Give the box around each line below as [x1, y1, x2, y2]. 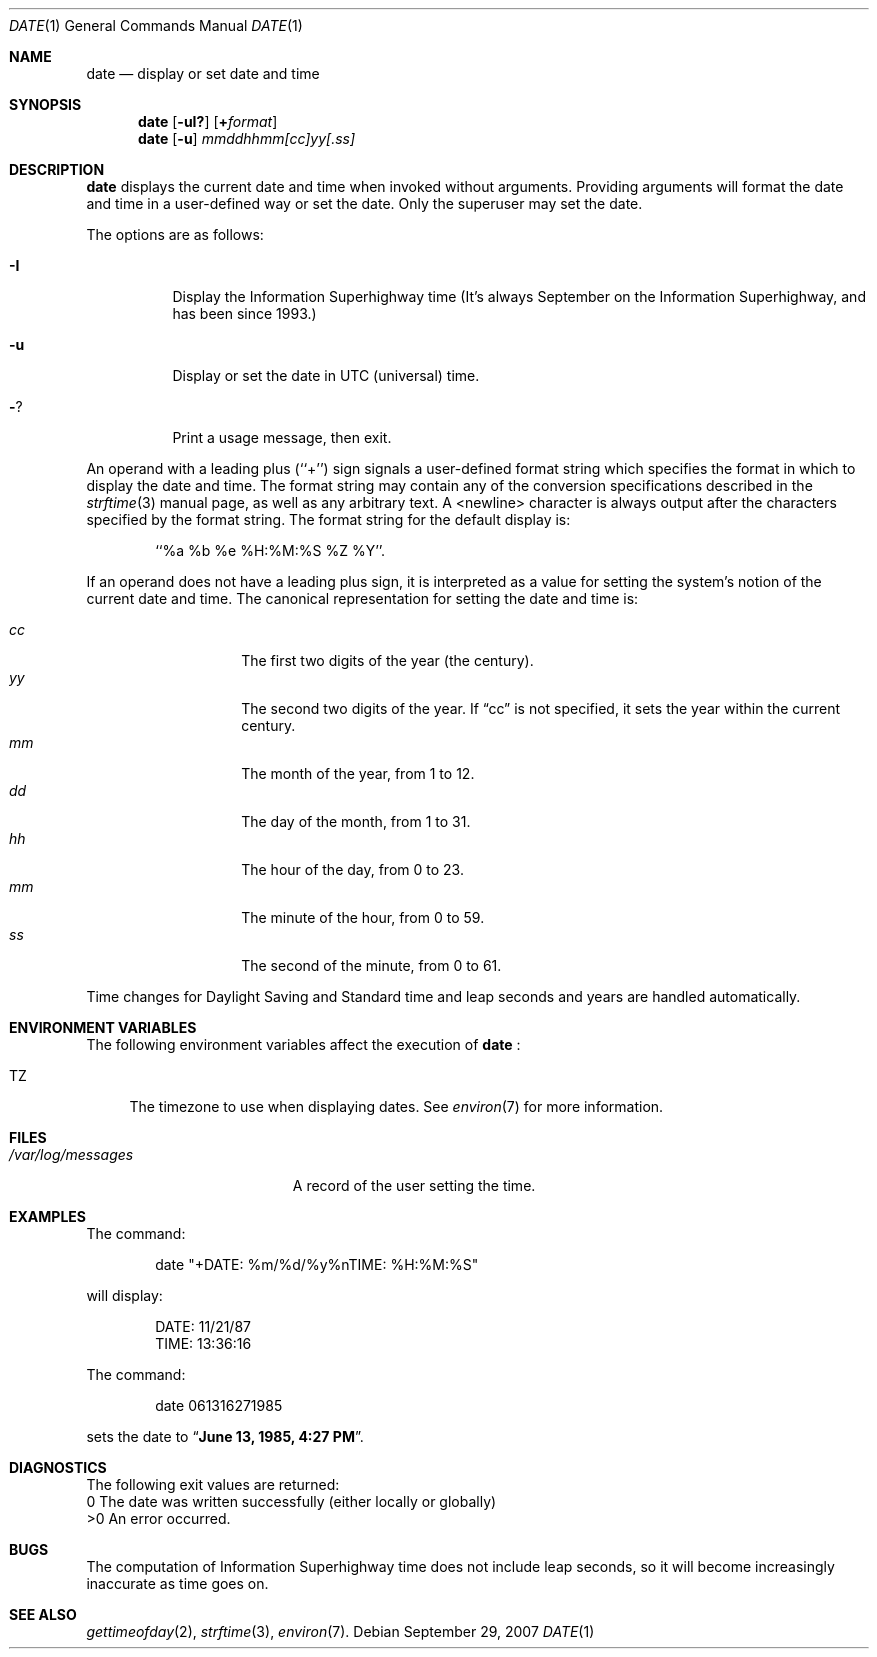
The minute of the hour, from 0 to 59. [241, 909, 485, 926]
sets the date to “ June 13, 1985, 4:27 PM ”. [86, 1428, 364, 1445]
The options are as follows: [86, 226, 264, 243]
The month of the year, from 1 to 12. [241, 765, 475, 782]
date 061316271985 [155, 1397, 283, 1414]
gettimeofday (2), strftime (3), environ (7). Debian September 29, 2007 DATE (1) [86, 1623, 595, 1640]
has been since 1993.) [172, 305, 317, 322]
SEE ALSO [9, 1606, 77, 1623]
